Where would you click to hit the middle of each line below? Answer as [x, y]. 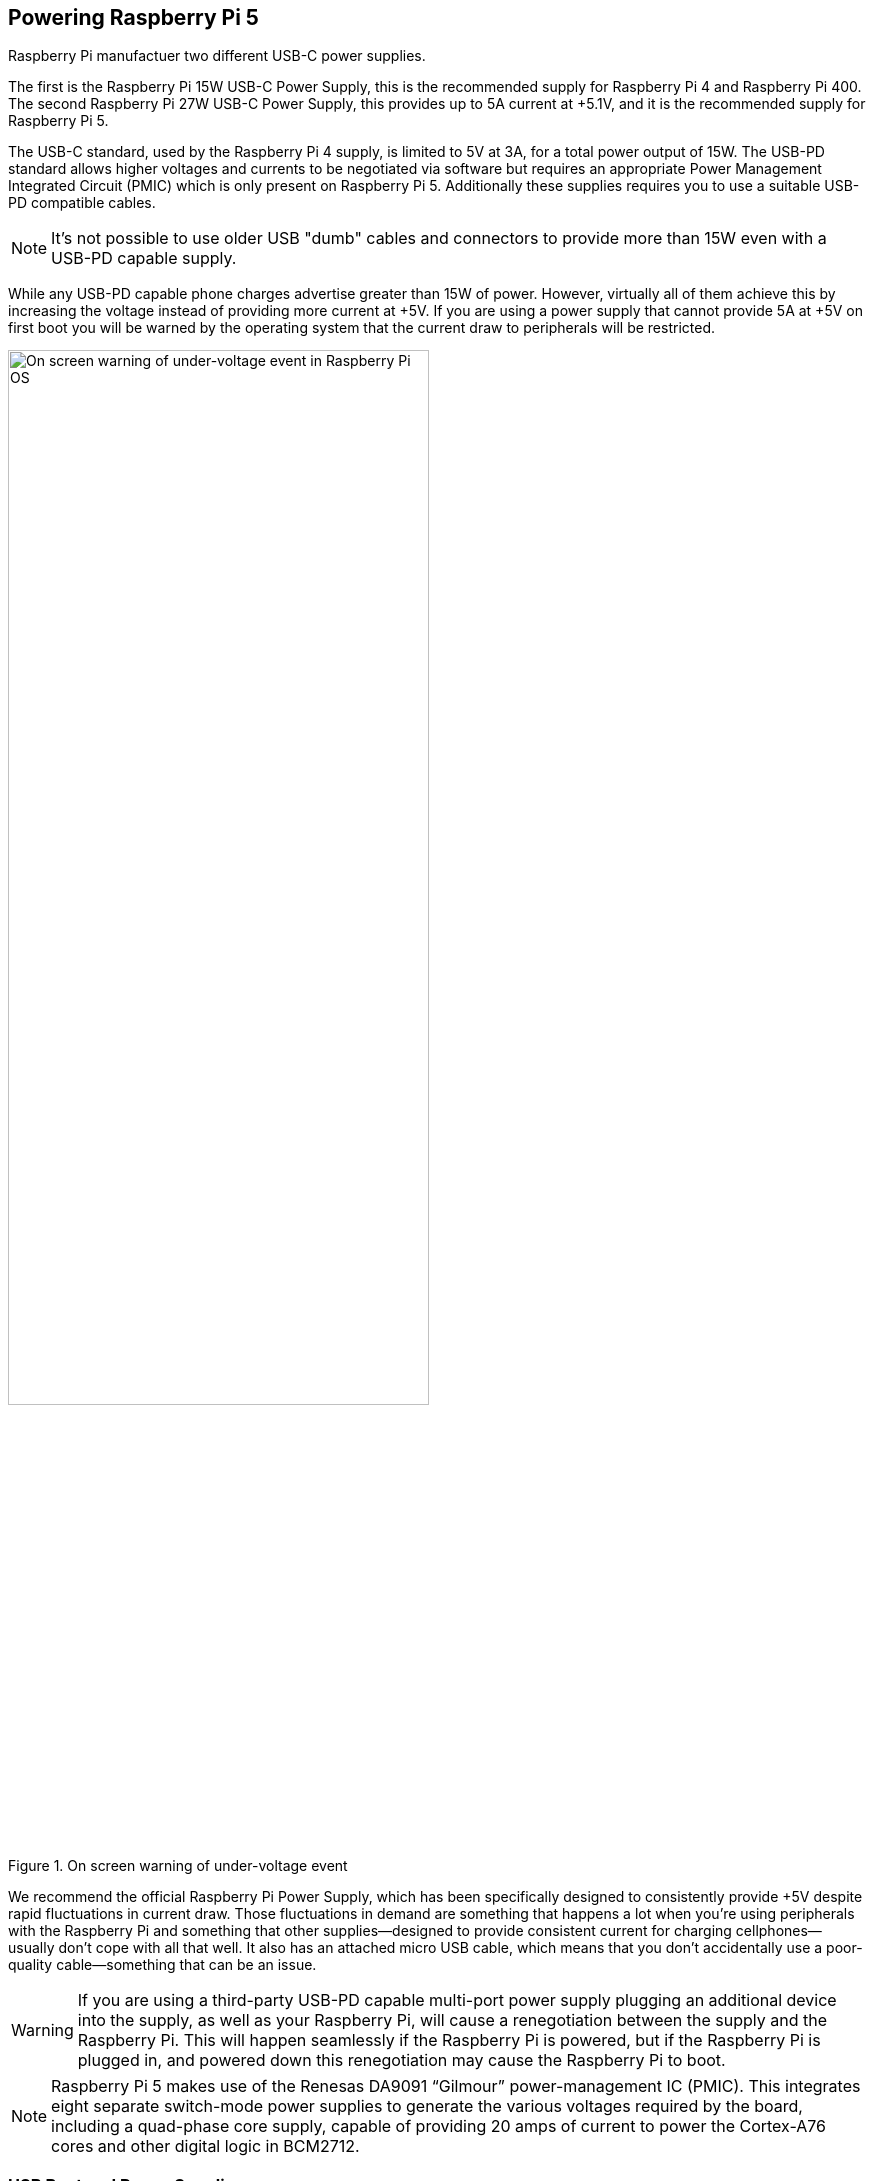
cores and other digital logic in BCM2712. [205, 2145]
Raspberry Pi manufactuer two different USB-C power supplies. [217, 56]
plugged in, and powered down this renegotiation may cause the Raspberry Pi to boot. [401, 2059]
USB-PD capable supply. [144, 258]
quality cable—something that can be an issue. [162, 1964]
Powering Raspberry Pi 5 [133, 17]
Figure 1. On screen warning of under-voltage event [178, 1865]
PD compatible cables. [82, 203]
